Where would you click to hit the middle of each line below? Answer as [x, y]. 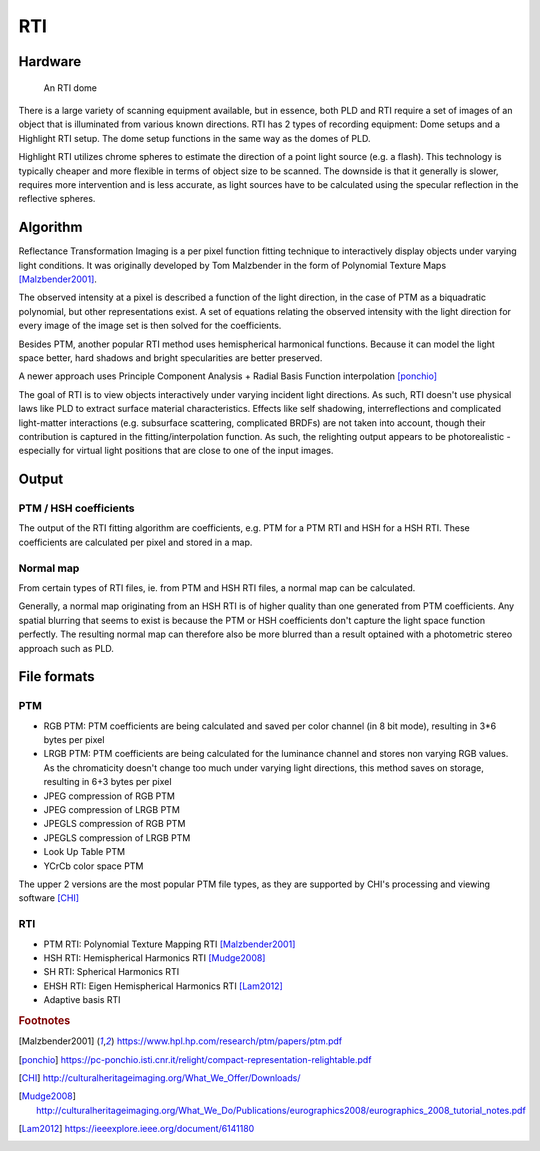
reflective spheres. [57, 199]
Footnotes [44, 1020]
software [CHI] [49, 898]
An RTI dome [70, 87]
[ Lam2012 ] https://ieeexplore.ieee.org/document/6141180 [136, 1129]
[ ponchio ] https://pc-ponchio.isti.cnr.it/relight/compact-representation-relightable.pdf [195, 1059]
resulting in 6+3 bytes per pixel [107, 782]
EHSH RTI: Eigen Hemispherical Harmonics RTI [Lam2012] [163, 986]
